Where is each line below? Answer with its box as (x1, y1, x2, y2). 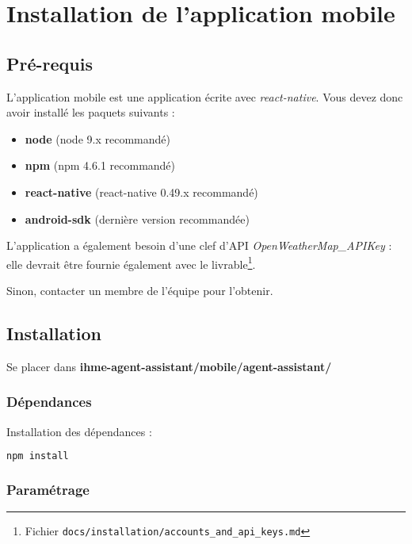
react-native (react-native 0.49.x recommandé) (25, 183, 258, 200)
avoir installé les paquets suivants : (6, 104, 175, 121)
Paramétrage (6, 479, 90, 499)
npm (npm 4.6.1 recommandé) (25, 157, 176, 174)
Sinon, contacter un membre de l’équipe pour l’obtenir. (6, 282, 273, 298)
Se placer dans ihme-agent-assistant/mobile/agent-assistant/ (6, 358, 332, 374)
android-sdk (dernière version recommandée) (25, 210, 250, 227)
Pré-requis (6, 51, 93, 75)
